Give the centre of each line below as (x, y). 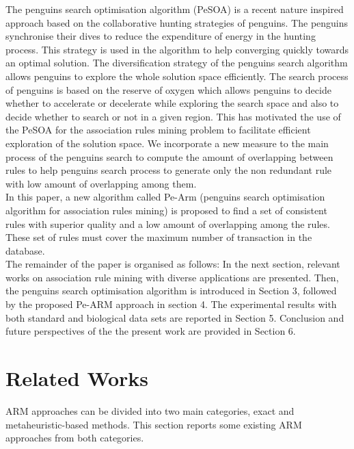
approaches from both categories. (75, 438)
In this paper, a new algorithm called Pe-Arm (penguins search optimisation (165, 197)
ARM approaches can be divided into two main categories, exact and (150, 410)
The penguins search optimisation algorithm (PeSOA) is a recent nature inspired (175, 9)
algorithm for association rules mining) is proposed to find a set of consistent (166, 210)
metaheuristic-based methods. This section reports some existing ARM (154, 424)
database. (25, 250)
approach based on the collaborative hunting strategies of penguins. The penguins (177, 22)
